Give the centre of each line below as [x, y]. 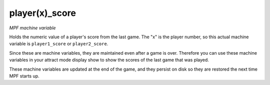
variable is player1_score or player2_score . [59, 44]
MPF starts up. [24, 76]
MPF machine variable [32, 28]
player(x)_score [42, 13]
